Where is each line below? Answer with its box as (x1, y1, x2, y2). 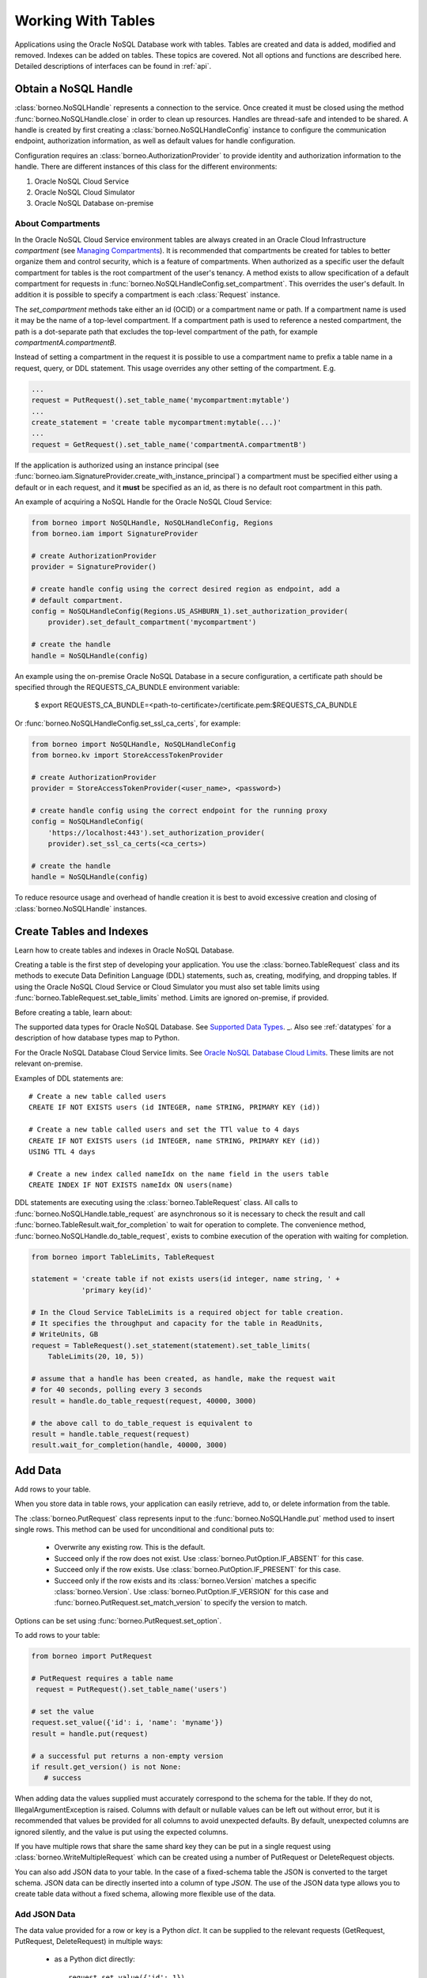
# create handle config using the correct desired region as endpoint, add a (31, 585, 340, 593)
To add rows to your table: (14, 1631, 100, 1640)
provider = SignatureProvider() (31, 563, 157, 571)
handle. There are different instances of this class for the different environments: (14, 162, 278, 172)
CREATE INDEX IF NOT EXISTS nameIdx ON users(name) (28, 1180, 233, 1190)
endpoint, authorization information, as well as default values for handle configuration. (14, 136, 296, 146)
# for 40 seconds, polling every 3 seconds (31, 1385, 203, 1394)
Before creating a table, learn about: (14, 1007, 132, 1017)
